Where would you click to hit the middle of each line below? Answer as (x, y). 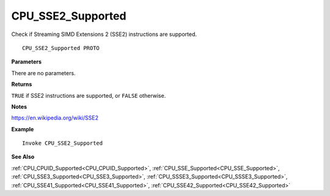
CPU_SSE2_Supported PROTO (61, 48)
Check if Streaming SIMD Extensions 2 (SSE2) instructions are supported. (104, 34)
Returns (22, 84)
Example (23, 129)
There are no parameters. (43, 73)
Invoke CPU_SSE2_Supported (63, 143)
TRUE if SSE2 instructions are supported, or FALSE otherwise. (89, 95)
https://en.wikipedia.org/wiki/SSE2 (55, 118)
